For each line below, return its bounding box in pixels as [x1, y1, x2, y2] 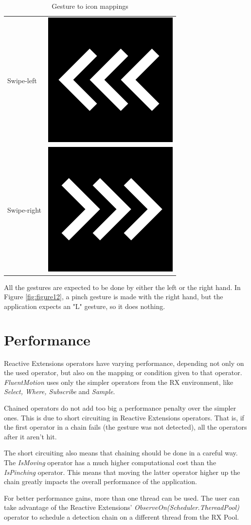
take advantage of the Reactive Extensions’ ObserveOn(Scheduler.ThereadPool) [4, 502, 239, 512]
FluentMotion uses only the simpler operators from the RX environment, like [4, 377, 233, 387]
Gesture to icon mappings [52, 1, 128, 11]
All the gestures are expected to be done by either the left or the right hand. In [4, 282, 241, 292]
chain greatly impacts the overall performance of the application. [4, 476, 197, 487]
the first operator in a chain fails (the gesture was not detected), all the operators [4, 422, 247, 432]
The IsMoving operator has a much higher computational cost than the [4, 457, 216, 468]
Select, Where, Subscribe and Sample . [4, 386, 115, 397]
